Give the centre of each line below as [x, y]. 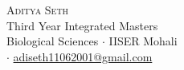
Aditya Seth [38, 10]
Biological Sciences [53, 41]
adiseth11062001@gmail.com [83, 56]
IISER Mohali [143, 41]
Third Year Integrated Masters [82, 25]
